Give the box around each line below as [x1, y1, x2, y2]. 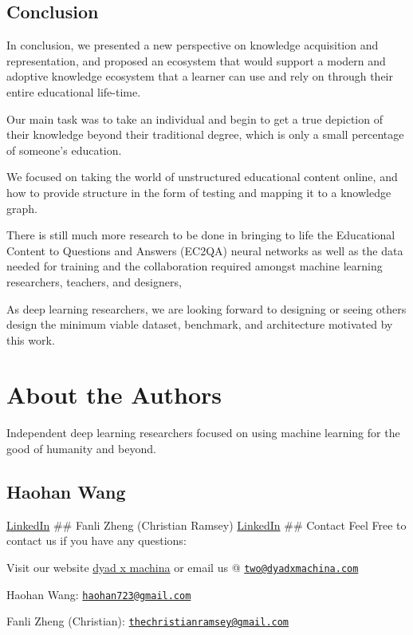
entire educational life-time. [6, 83, 141, 100]
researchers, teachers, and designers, [6, 273, 182, 290]
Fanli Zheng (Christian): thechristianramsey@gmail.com [6, 613, 289, 629]
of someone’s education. [6, 141, 122, 158]
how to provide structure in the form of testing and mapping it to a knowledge [6, 183, 391, 200]
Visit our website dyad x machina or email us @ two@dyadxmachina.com [6, 559, 359, 575]
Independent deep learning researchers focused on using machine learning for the [6, 424, 400, 441]
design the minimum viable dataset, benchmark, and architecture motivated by [6, 316, 393, 333]
